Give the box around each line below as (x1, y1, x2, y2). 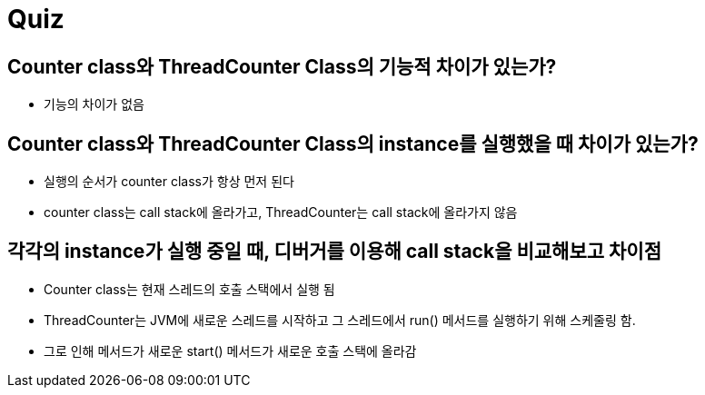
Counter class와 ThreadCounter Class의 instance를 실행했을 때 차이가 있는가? (7, 132, 699, 155)
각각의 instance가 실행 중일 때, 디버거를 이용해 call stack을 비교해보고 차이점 (7, 240, 661, 263)
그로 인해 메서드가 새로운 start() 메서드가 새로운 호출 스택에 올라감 (44, 342, 417, 359)
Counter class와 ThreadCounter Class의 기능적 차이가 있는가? (7, 54, 557, 78)
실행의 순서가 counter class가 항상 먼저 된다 (44, 173, 294, 190)
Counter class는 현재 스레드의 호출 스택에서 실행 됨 (44, 281, 335, 297)
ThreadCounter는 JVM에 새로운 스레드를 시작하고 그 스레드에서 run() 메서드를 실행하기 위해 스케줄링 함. (44, 311, 636, 328)
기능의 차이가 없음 (44, 96, 144, 113)
